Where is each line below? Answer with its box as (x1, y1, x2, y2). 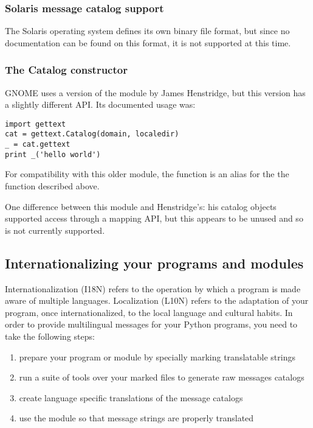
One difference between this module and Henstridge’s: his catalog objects (5, 200, 277, 212)
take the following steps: (5, 329, 95, 342)
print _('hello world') (5, 150, 101, 159)
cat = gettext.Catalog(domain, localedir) (5, 130, 179, 139)
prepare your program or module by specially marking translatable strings (19, 350, 295, 363)
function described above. (5, 180, 100, 192)
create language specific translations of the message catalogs (19, 391, 243, 404)
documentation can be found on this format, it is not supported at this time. (5, 36, 291, 49)
